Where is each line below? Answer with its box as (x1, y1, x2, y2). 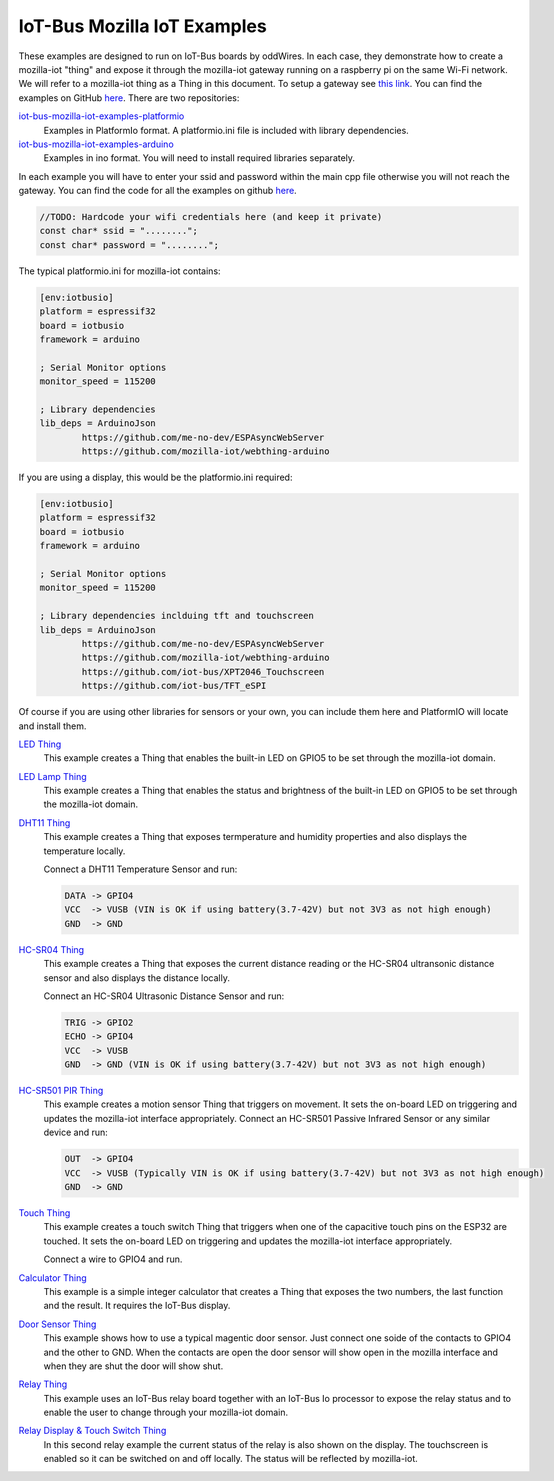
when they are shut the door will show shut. (43, 1360, 224, 1372)
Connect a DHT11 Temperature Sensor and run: (43, 863, 238, 875)
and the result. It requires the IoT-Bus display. (43, 1300, 231, 1312)
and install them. (18, 720, 87, 732)
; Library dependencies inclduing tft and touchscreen (39, 610, 314, 622)
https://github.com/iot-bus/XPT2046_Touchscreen (81, 666, 325, 677)
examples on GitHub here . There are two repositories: (18, 91, 240, 104)
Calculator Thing (18, 1271, 87, 1284)
